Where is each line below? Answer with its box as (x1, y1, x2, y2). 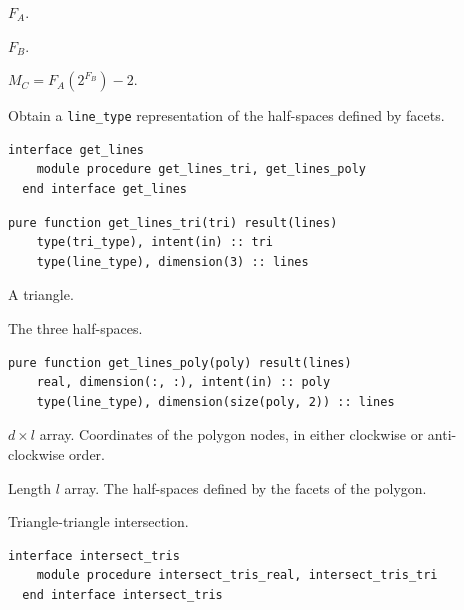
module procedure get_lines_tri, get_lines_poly (36, 162, 366, 177)
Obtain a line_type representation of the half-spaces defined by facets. (8, 105, 445, 126)
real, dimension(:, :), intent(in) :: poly (36, 375, 331, 390)
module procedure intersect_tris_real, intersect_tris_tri (36, 568, 438, 583)
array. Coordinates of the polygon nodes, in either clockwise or (39, 424, 424, 445)
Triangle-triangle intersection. (8, 511, 189, 532)
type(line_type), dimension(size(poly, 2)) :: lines (36, 394, 395, 409)
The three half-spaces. (8, 318, 143, 338)
